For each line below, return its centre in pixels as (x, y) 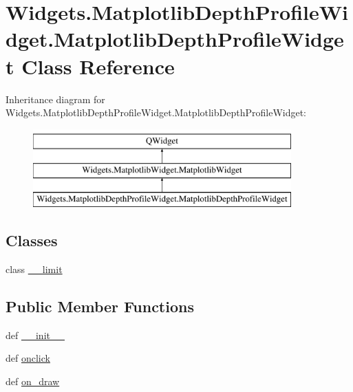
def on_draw (33, 381)
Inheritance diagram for (55, 99)
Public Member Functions (100, 306)
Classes (32, 240)
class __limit (34, 269)
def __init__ (35, 335)
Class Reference (98, 66)
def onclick (28, 358)
